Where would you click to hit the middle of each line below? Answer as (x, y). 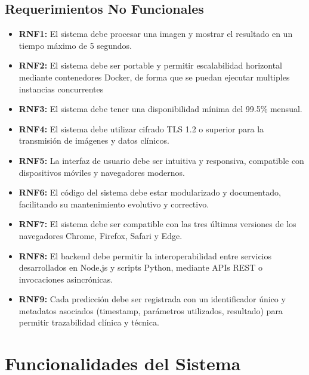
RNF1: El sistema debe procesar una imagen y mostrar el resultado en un (156, 34)
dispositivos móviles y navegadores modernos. (102, 172)
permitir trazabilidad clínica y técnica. (89, 322)
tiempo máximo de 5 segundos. (75, 45)
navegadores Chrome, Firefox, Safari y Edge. (101, 235)
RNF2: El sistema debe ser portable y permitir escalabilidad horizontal (151, 65)
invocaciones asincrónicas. (66, 279)
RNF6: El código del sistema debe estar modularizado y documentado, (150, 192)
